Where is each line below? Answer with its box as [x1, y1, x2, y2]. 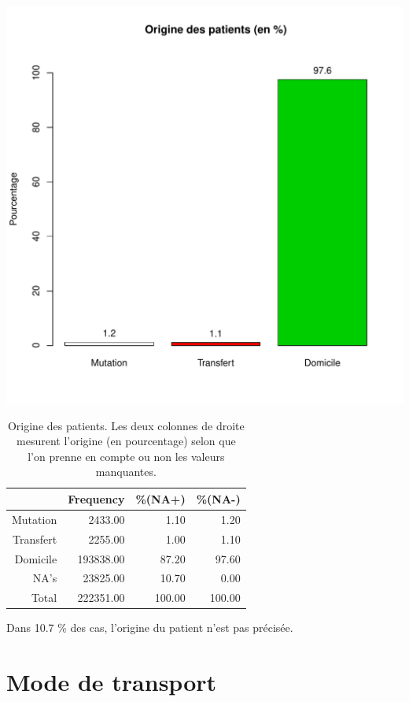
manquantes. [95, 463, 157, 480]
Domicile [14, 550, 57, 566]
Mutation [12, 511, 57, 527]
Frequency [68, 490, 125, 507]
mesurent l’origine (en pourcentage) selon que [17, 433, 236, 449]
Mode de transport [6, 666, 217, 698]
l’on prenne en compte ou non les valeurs [28, 448, 225, 464]
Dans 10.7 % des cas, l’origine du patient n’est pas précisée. [6, 619, 293, 636]
